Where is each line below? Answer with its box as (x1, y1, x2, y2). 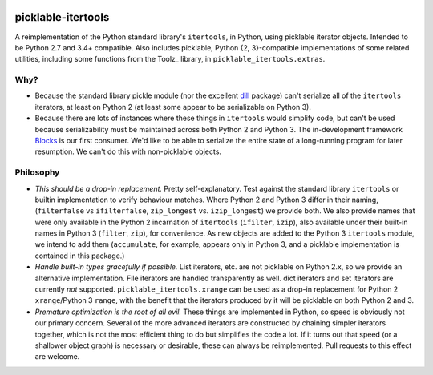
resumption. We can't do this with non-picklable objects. (34, 147, 222, 156)
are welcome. (34, 352, 80, 361)
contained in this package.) (34, 251, 125, 260)
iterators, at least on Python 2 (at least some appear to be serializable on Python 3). (34, 102, 312, 111)
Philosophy (14, 167, 60, 178)
